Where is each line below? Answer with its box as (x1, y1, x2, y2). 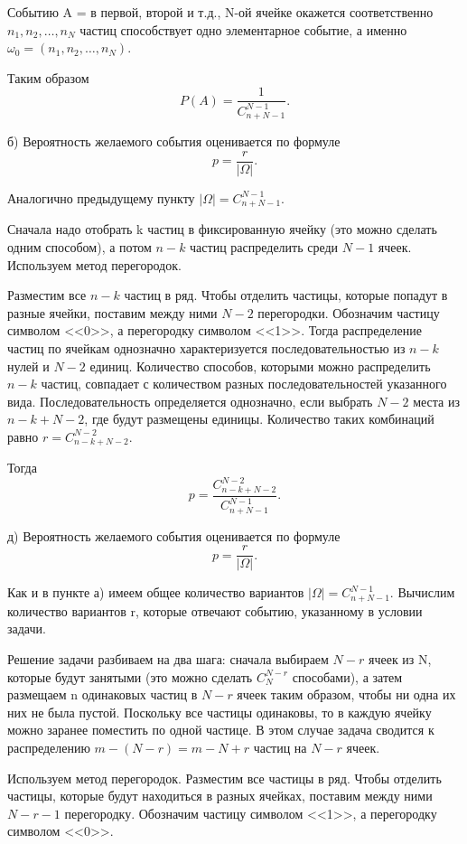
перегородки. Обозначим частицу (257, 303, 440, 322)
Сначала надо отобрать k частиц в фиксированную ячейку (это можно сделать (7, 220, 437, 239)
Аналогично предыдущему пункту (7, 188, 195, 207)
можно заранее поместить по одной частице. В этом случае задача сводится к (7, 720, 434, 739)
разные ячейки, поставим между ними (7, 303, 218, 322)
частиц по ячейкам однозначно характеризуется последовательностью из (7, 338, 406, 357)
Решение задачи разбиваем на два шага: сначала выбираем (7, 650, 329, 668)
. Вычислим (389, 583, 455, 602)
